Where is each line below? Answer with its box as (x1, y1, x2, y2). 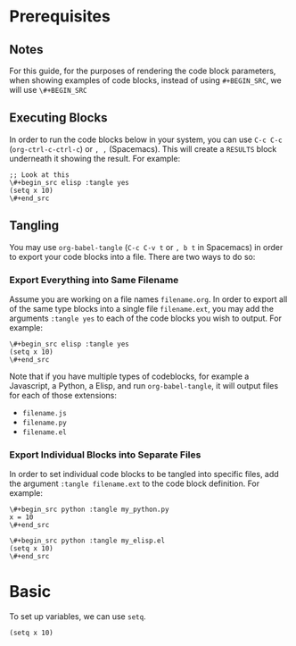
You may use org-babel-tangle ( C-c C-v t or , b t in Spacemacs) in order (9, 241, 284, 252)
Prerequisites (9, 6, 111, 27)
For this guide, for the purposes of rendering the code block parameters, (9, 65, 276, 76)
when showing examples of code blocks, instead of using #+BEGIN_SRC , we (9, 75, 283, 86)
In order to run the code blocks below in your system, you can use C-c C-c (9, 134, 283, 145)
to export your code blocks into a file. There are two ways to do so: (9, 251, 256, 262)
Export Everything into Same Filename (9, 273, 179, 286)
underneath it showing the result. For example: (9, 153, 181, 164)
